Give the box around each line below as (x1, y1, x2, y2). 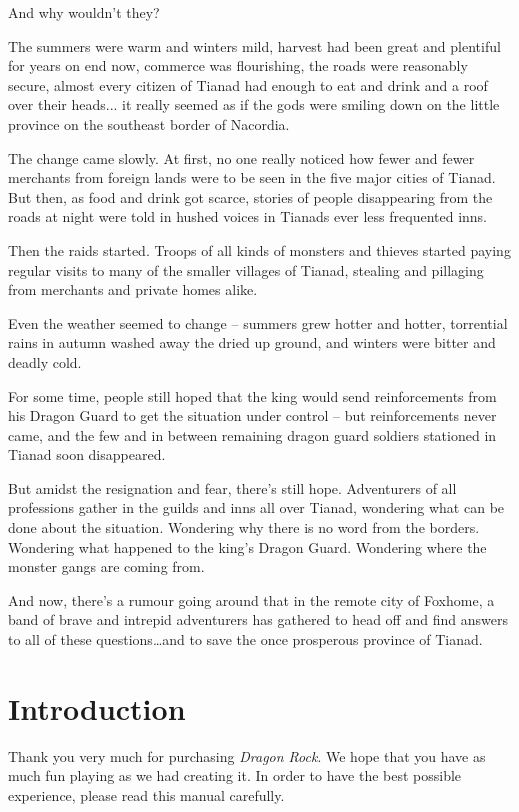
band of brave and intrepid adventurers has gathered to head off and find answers (8, 609, 508, 630)
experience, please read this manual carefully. (8, 784, 285, 805)
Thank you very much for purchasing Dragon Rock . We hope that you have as (8, 745, 486, 766)
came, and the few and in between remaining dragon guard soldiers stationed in (8, 424, 497, 445)
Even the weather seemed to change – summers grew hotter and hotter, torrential (8, 312, 508, 333)
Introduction (8, 687, 186, 728)
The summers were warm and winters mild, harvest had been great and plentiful (8, 35, 501, 56)
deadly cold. (8, 351, 82, 372)
